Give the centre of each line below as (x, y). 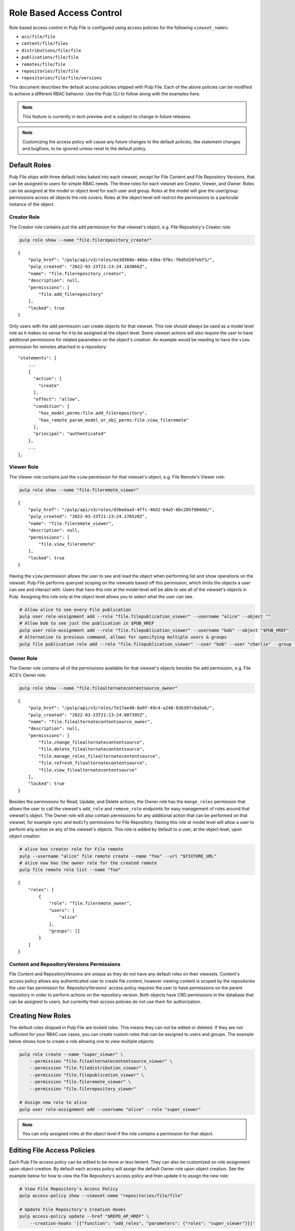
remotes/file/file (44, 64)
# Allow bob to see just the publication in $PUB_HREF (87, 623)
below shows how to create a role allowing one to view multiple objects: (82, 1041)
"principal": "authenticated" (70, 434)
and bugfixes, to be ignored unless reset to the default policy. (85, 149)
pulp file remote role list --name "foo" (70, 870)
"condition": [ (51, 406)
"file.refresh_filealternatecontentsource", (93, 763)
